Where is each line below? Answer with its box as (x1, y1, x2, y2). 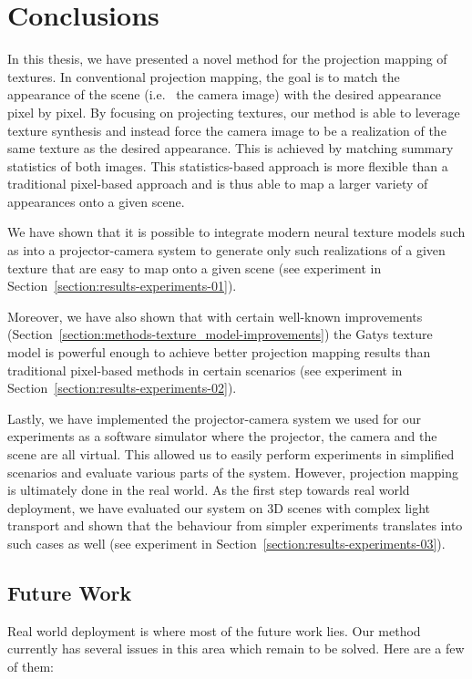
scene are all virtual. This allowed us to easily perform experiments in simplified (7, 445, 455, 463)
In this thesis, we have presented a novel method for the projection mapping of (7, 49, 447, 68)
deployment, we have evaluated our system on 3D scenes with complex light (7, 498, 431, 517)
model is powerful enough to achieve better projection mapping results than (7, 343, 431, 362)
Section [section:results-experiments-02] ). (7, 378, 237, 397)
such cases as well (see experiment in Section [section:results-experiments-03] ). (7, 533, 446, 552)
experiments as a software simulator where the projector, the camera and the (7, 427, 437, 446)
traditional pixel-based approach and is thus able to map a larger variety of (7, 174, 428, 193)
